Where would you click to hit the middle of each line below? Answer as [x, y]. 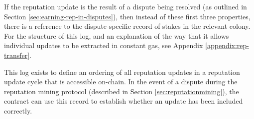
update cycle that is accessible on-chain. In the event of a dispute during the [121, 82]
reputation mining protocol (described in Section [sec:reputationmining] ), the [122, 91]
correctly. [18, 110]
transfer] [17, 55]
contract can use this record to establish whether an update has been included [124, 101]
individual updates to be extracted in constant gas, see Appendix [104, 45]
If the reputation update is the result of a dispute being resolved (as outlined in [126, 6]
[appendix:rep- [227, 45]
